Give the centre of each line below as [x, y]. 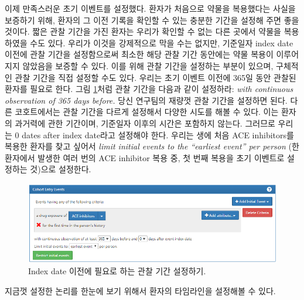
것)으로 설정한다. [61, 169]
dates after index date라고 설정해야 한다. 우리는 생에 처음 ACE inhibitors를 [158, 134]
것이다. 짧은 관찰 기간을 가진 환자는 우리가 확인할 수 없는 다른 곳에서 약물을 [143, 31]
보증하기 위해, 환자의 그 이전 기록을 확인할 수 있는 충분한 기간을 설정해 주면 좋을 [152, 20]
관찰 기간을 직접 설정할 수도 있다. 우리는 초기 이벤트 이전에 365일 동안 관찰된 [156, 77]
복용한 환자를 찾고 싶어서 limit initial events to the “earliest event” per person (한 [152, 146]
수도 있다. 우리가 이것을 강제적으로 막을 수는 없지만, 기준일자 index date [162, 42]
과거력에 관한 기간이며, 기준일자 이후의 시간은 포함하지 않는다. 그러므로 [145, 123]
